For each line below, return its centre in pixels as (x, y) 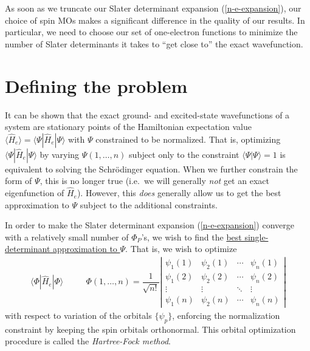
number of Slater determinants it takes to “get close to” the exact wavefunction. (154, 43)
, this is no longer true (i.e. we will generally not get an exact (154, 181)
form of (19, 181)
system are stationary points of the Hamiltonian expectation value (128, 127)
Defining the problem (96, 85)
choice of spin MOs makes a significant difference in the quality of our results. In (155, 20)
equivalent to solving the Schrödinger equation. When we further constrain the (151, 169)
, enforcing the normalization (226, 315)
